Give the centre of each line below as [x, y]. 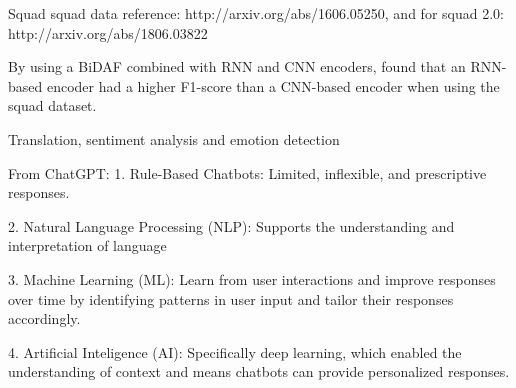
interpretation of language [87, 245]
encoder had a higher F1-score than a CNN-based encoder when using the [273, 85]
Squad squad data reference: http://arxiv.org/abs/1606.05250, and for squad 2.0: [256, 13]
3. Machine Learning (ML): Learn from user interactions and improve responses [252, 278]
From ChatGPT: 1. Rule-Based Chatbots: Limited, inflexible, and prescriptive [247, 172]
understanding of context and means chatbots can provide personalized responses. [259, 371]
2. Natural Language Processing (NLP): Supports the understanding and [231, 225]
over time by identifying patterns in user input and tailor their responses [231, 298]
